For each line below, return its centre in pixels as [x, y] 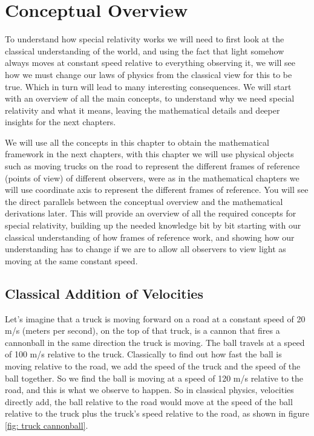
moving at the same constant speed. [71, 260]
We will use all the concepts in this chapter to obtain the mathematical [137, 142]
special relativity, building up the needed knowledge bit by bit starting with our [153, 225]
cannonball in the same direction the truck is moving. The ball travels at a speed [155, 342]
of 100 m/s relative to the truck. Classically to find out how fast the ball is [143, 354]
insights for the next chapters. [61, 122]
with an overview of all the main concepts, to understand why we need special [150, 98]
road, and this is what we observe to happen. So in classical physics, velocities [149, 390]
